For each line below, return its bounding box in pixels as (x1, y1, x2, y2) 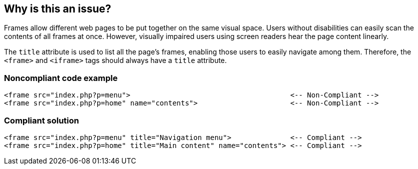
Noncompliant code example (4, 72, 118, 83)
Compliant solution (4, 115, 79, 125)
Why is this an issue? (4, 2, 111, 15)
